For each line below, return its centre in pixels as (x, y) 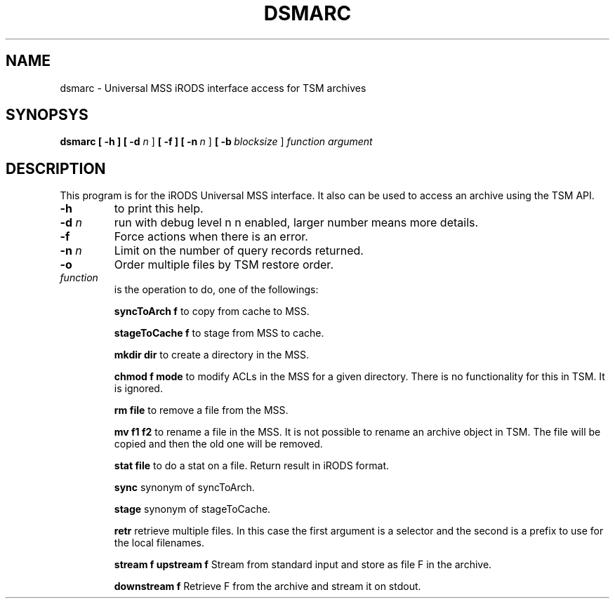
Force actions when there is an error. (211, 237)
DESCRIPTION (56, 168)
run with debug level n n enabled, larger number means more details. (296, 223)
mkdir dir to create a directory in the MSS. (212, 355)
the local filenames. (159, 543)
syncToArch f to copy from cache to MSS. (212, 311)
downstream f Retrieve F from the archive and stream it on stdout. (267, 586)
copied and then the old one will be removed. (218, 444)
